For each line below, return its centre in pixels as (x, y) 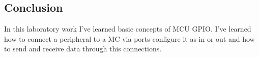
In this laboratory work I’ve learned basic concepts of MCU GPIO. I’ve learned (128, 29)
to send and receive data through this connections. (83, 49)
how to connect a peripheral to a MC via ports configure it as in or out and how (129, 38)
